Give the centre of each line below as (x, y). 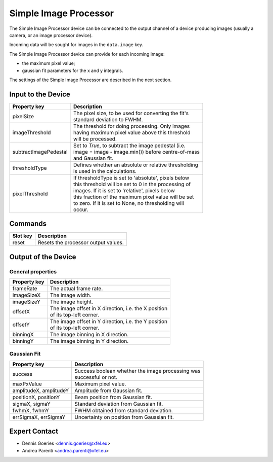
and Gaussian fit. (94, 158)
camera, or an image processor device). (51, 35)
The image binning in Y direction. (89, 341)
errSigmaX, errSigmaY (39, 417)
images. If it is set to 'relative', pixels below (124, 190)
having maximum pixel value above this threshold (132, 132)
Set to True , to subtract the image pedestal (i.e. (129, 146)
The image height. (72, 302)
